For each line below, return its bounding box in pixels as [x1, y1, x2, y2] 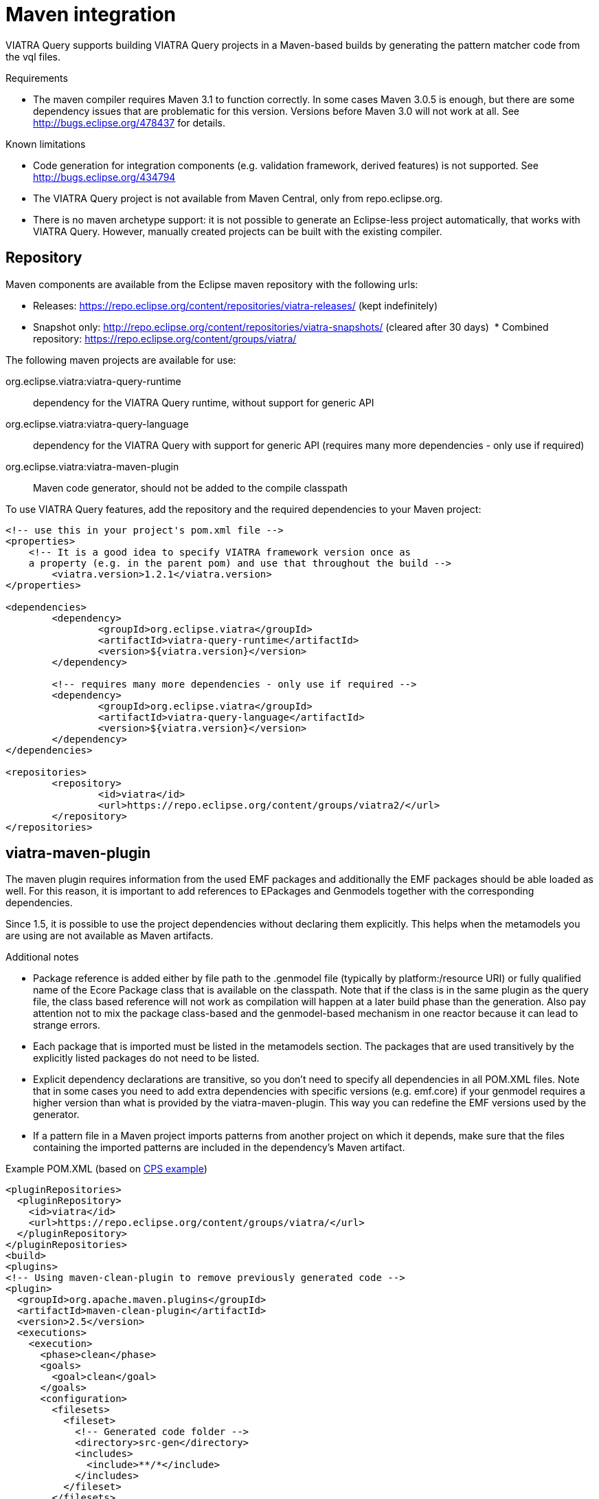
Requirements [5, 72, 68, 84]
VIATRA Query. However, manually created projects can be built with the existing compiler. [33, 225, 442, 237]
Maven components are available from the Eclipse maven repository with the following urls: [5, 278, 418, 290]
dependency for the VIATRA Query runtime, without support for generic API [33, 396, 374, 408]
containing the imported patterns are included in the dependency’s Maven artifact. [33, 1141, 405, 1154]
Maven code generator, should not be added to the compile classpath [33, 481, 348, 494]
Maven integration [5, 3, 176, 26]
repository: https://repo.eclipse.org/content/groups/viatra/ [33, 332, 297, 344]
